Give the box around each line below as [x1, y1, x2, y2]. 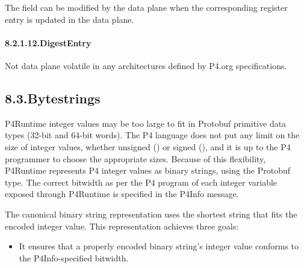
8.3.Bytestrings [5, 88, 101, 107]
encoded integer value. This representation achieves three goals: [5, 219, 239, 232]
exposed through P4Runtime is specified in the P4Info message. [5, 187, 239, 200]
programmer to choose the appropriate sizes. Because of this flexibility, [5, 152, 266, 165]
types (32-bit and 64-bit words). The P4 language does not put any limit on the [5, 129, 300, 141]
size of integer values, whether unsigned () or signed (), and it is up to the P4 [5, 140, 291, 153]
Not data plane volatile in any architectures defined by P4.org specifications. [5, 59, 287, 72]
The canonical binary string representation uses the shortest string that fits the [5, 207, 297, 220]
